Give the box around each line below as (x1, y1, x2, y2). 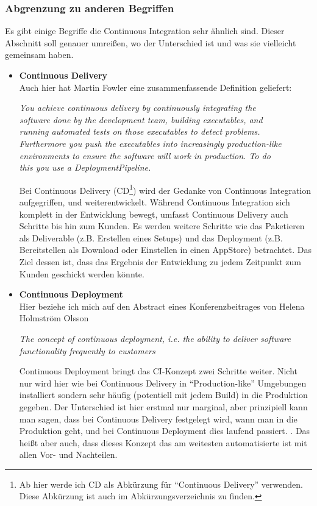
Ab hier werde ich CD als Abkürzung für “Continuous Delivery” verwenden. (19, 477, 303, 490)
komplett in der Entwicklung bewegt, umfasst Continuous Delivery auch (19, 207, 288, 220)
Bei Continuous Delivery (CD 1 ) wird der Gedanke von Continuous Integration (19, 182, 311, 196)
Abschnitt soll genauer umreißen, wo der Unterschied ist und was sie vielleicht (5, 36, 296, 49)
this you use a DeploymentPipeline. (19, 161, 151, 174)
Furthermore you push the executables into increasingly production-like (19, 137, 282, 149)
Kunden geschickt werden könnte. (19, 267, 144, 280)
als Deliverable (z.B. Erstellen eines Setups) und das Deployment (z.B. (19, 231, 283, 244)
